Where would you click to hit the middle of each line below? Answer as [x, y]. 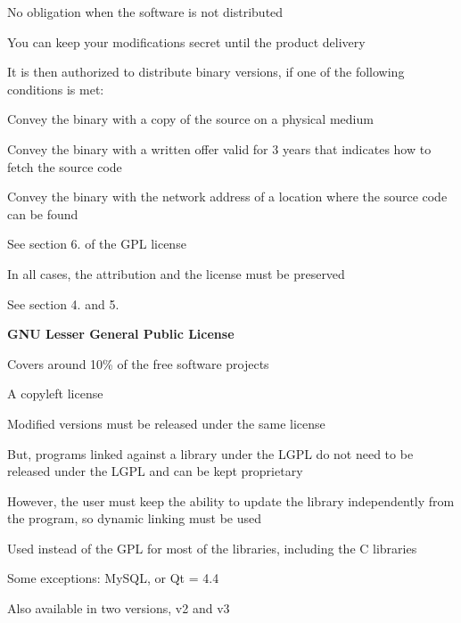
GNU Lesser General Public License [121, 334]
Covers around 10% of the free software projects [138, 363]
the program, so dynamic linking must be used [134, 518]
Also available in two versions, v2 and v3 [119, 608]
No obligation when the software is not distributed [145, 12]
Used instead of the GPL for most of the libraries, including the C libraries [212, 548]
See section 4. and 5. [63, 303]
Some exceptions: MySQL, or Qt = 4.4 [113, 578]
